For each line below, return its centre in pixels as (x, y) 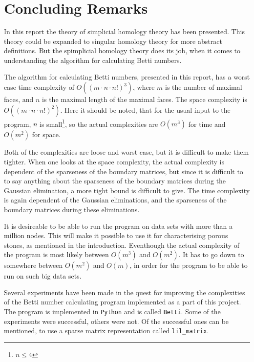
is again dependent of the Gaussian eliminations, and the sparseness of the (115, 200)
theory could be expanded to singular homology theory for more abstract (113, 41)
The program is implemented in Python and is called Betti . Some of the (112, 312)
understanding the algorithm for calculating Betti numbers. (93, 60)
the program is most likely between (56, 254)
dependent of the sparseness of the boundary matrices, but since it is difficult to (124, 171)
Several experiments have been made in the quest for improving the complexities (125, 292)
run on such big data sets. (43, 276)
